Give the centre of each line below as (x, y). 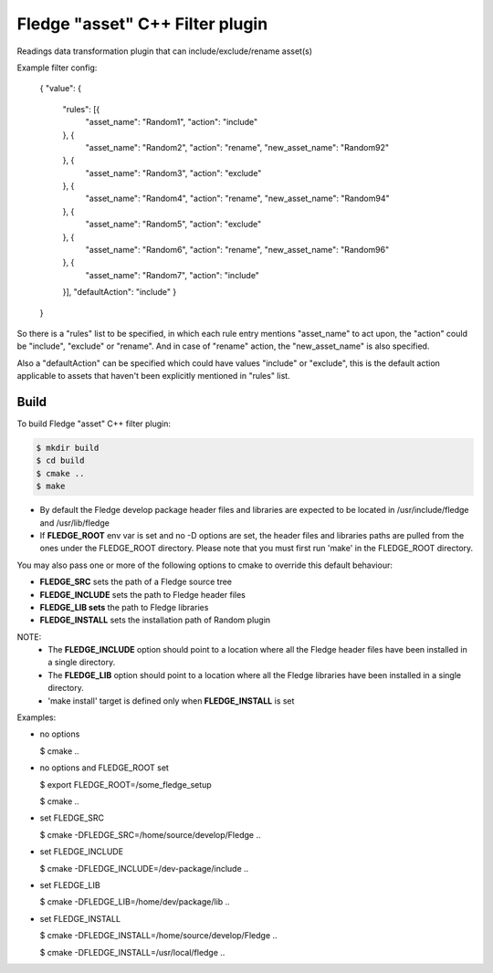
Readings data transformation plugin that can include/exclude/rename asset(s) (165, 51)
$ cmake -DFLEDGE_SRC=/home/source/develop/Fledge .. (150, 834)
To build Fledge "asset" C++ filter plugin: (94, 424)
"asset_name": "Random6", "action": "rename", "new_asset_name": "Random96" (237, 250)
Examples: (37, 717)
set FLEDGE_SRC (72, 818)
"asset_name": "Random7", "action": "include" (173, 275)
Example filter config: (57, 68)
